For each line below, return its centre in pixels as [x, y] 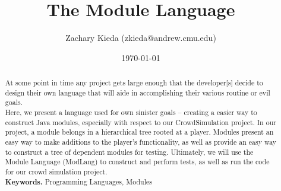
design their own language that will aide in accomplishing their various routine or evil [138, 92]
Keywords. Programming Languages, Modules [78, 182]
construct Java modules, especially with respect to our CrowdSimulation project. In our [140, 122]
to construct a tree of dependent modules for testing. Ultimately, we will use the [129, 152]
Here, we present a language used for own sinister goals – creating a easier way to [131, 112]
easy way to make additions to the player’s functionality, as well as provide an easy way [141, 142]
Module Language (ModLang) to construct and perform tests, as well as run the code [137, 162]
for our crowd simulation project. [56, 172]
